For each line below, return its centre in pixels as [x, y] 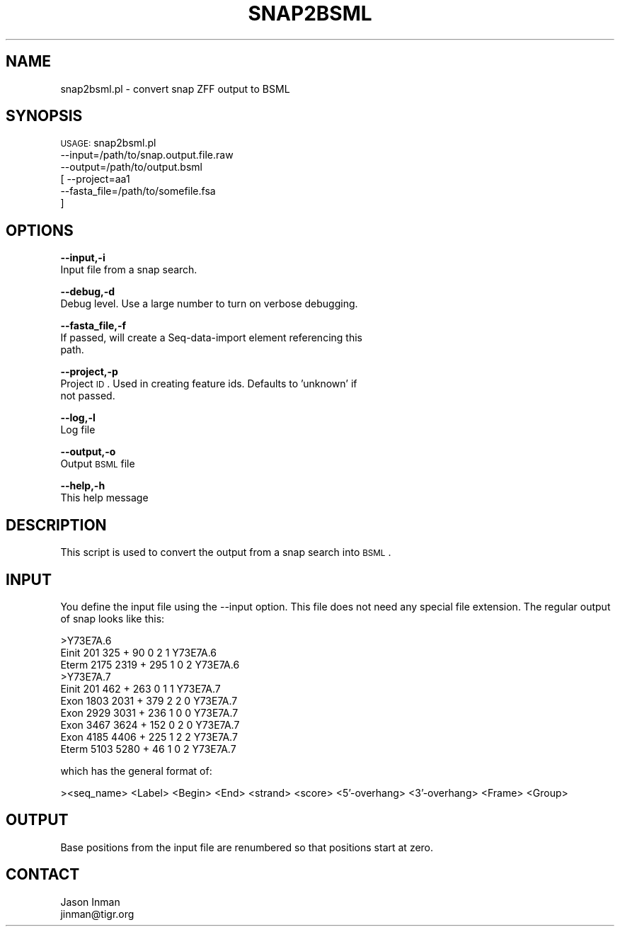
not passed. [88, 396]
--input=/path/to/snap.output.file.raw [147, 155]
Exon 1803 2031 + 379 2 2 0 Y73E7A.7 [149, 700]
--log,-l [78, 418]
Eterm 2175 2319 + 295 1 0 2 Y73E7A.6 [150, 664]
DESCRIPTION [56, 525]
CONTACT [43, 875]
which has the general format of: [136, 771]
